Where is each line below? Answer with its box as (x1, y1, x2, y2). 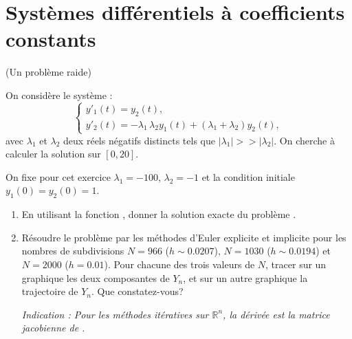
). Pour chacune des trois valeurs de (104, 257, 255, 272)
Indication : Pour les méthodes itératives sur (21, 307, 209, 321)
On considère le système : (5, 87, 113, 102)
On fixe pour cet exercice (5, 169, 111, 184)
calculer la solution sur (5, 146, 101, 161)
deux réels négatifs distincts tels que (63, 133, 215, 147)
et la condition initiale (201, 169, 295, 184)
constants (5, 25, 96, 53)
